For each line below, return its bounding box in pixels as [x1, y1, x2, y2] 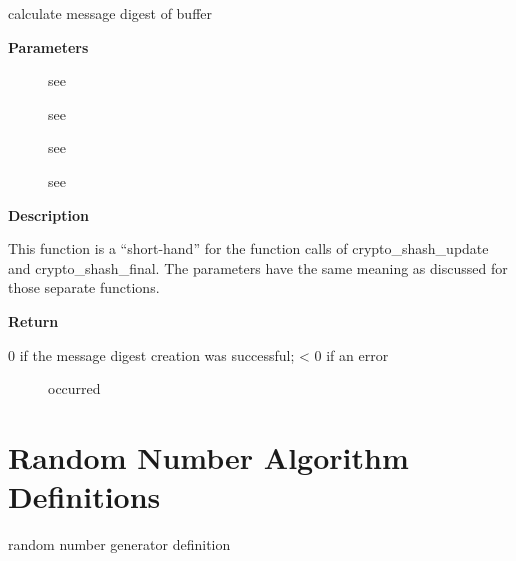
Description [8, 204, 90, 225]
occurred [48, 378, 101, 399]
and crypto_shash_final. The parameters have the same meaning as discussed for [8, 257, 508, 278]
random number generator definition [8, 534, 231, 555]
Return [8, 310, 59, 331]
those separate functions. [8, 277, 160, 298]
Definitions [8, 476, 161, 517]
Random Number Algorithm [8, 436, 409, 477]
